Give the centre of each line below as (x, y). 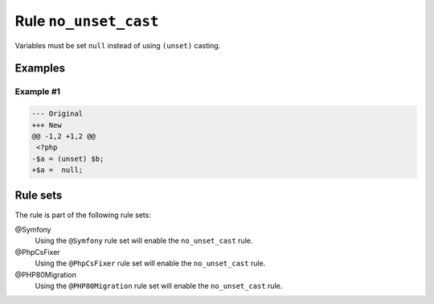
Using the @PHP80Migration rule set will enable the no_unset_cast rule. (159, 286)
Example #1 (37, 92)
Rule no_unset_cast (87, 21)
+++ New (47, 125)
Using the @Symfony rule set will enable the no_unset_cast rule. (144, 240)
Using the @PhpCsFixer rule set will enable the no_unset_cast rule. (150, 263)
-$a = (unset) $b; (68, 158)
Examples (40, 68)
